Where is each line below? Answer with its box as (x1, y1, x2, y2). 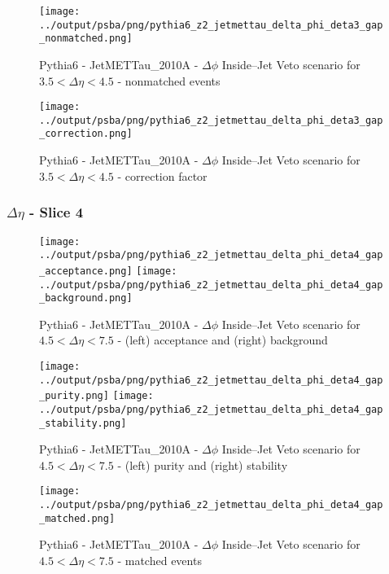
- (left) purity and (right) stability (117, 456, 288, 473)
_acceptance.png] (39, 265, 133, 277)
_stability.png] (39, 417, 127, 429)
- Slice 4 (29, 202, 84, 222)
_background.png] (39, 292, 133, 305)
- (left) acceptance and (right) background (117, 331, 328, 348)
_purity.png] (39, 390, 109, 402)
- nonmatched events (117, 72, 221, 89)
